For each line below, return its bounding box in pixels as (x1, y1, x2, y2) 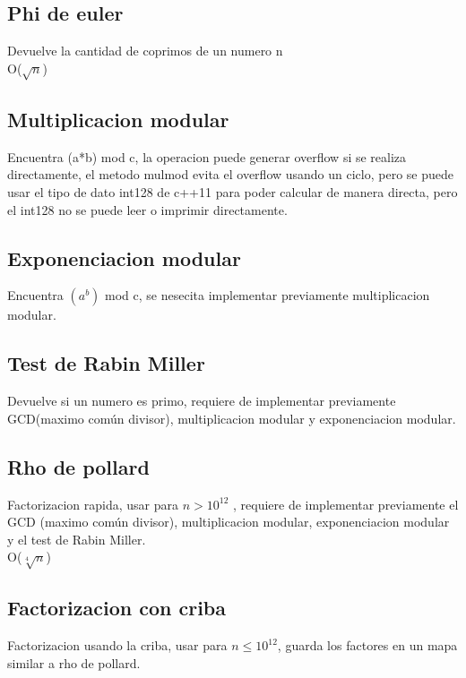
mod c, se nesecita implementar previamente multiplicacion (105, 286, 430, 305)
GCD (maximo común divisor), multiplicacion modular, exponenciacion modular (7, 512, 450, 531)
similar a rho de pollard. (7, 653, 141, 672)
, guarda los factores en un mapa (277, 636, 458, 655)
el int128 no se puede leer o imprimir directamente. (7, 200, 288, 219)
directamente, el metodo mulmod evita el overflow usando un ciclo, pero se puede (7, 165, 454, 184)
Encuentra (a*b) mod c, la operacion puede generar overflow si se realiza (7, 147, 407, 166)
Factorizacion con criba (7, 594, 227, 622)
